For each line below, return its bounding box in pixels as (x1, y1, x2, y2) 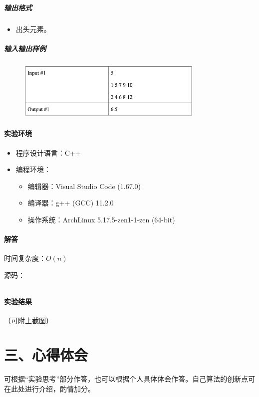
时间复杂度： (4, 253, 46, 263)
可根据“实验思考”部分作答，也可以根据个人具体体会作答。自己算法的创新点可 (4, 374, 256, 384)
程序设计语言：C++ (15, 147, 81, 158)
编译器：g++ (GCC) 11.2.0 (27, 198, 114, 208)
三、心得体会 (4, 345, 88, 365)
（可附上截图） (4, 315, 53, 326)
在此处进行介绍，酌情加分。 (4, 383, 95, 394)
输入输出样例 (4, 43, 46, 53)
